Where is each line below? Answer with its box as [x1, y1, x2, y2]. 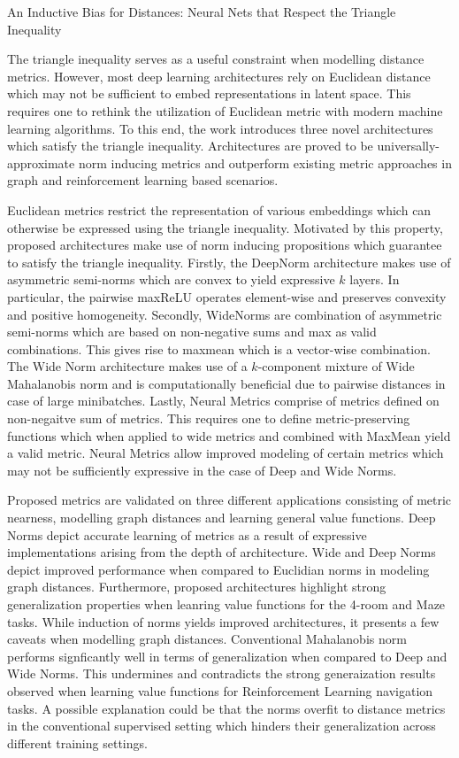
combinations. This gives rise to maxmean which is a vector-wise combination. [7, 339, 431, 358]
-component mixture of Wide [257, 357, 415, 375]
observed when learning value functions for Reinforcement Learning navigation [7, 681, 433, 700]
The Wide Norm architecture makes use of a [7, 357, 248, 375]
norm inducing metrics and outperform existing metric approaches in [78, 153, 452, 172]
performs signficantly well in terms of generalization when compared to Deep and [7, 646, 448, 665]
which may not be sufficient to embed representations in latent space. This [7, 84, 411, 103]
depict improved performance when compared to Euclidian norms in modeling [7, 560, 430, 578]
